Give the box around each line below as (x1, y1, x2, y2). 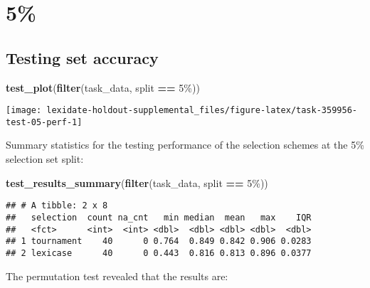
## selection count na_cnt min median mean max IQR (6, 212, 312, 223)
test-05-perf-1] (6, 117, 83, 127)
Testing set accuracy (6, 46, 159, 68)
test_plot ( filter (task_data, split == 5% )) (6, 80, 200, 95)
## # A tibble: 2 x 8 (6, 201, 108, 211)
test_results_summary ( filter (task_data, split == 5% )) (6, 175, 268, 190)
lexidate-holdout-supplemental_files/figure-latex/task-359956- (46, 105, 357, 116)
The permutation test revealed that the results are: (6, 268, 228, 283)
